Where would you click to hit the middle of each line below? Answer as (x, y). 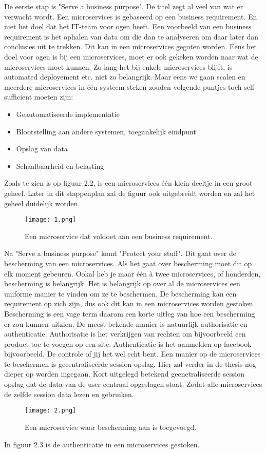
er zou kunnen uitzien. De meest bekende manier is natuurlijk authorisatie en (126, 323)
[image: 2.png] (51, 411)
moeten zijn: (54, 97)
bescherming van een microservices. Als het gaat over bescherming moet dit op (128, 263)
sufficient (18, 97)
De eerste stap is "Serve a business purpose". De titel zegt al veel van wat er (124, 6)
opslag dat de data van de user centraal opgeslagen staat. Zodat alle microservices (133, 384)
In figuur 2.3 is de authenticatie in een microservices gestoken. (102, 444)
